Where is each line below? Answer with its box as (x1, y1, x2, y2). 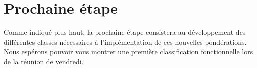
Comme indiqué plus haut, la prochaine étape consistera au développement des (4, 27, 246, 37)
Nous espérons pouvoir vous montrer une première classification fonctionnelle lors (4, 46, 253, 57)
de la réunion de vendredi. (4, 56, 84, 66)
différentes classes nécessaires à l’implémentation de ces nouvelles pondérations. (4, 36, 247, 47)
